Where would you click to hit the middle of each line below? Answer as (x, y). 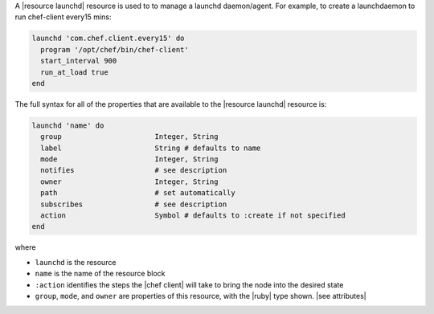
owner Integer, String (129, 181)
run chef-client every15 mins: (63, 17)
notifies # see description (134, 170)
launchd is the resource (76, 262)
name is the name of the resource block (100, 274)
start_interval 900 (79, 61)
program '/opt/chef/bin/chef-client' (115, 49)
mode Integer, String (129, 159)
